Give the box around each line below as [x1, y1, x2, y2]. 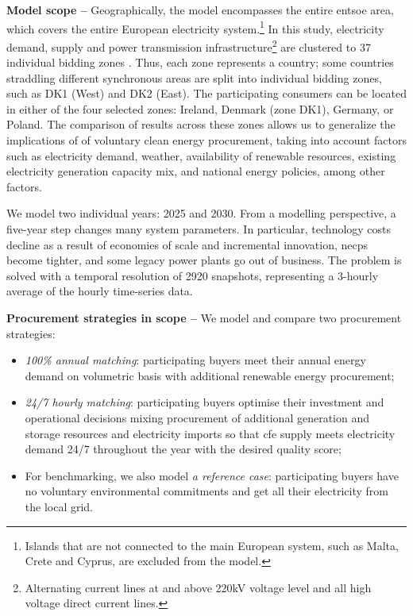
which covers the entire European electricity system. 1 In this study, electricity [6, 17, 384, 37]
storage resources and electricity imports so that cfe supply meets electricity [25, 425, 396, 441]
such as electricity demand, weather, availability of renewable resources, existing [6, 147, 396, 164]
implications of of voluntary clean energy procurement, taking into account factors [6, 132, 407, 148]
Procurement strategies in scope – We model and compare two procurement [6, 310, 402, 325]
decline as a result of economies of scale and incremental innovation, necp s [6, 236, 369, 252]
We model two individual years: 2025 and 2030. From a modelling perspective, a [6, 205, 396, 221]
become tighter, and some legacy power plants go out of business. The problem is [6, 252, 402, 268]
